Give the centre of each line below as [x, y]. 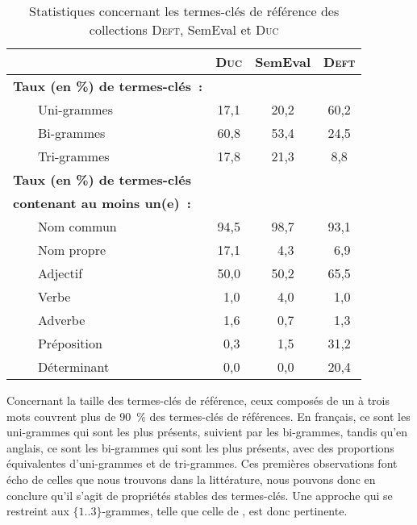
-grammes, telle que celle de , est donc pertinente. [225, 511]
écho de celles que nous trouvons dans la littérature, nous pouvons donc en [191, 479]
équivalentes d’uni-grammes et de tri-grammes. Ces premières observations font [202, 463]
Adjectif [60, 273]
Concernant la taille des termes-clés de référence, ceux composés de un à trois [198, 400]
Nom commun [77, 226]
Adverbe [61, 320]
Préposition [70, 343]
